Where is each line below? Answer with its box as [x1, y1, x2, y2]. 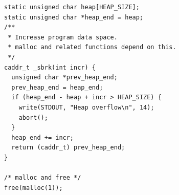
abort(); [18, 114, 48, 121]
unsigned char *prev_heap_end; [11, 74, 118, 81]
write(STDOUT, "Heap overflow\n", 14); [18, 103, 154, 111]
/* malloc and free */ [4, 174, 81, 182]
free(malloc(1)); [4, 184, 63, 191]
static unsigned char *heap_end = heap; [4, 13, 144, 21]
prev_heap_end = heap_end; [11, 83, 103, 91]
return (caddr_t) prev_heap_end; [11, 144, 125, 151]
